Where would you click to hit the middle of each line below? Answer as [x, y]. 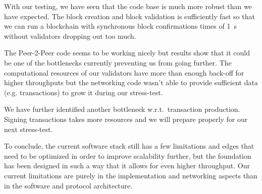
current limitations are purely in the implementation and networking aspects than [131, 175]
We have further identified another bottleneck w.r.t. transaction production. [122, 109]
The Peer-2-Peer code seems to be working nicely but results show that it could [127, 53]
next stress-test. [29, 129]
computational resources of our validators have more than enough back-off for [124, 72]
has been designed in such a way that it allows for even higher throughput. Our [127, 166]
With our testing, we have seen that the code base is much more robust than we [128, 6]
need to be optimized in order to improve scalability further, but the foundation [128, 155]
